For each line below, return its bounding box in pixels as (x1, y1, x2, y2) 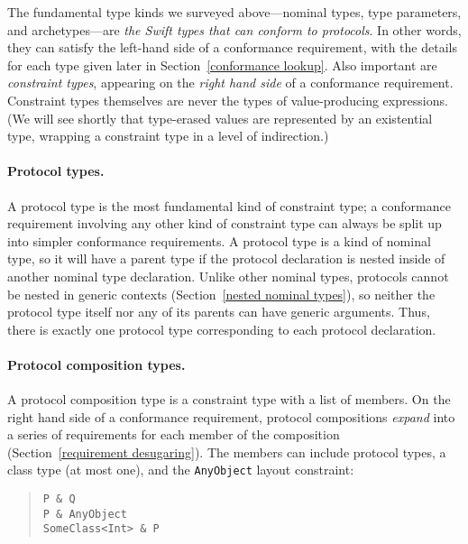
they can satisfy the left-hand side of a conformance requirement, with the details (7, 38, 457, 57)
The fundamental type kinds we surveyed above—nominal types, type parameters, (7, 3, 462, 21)
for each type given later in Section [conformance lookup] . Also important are (7, 55, 437, 74)
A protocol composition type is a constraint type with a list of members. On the (7, 390, 451, 409)
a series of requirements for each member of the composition (7, 425, 340, 444)
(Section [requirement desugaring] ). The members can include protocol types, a (7, 442, 446, 461)
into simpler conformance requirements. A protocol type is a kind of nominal (7, 231, 431, 250)
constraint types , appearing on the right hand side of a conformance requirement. (7, 73, 454, 92)
